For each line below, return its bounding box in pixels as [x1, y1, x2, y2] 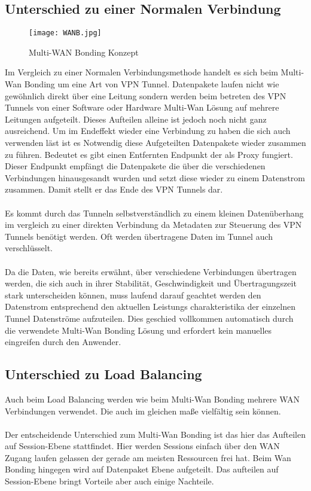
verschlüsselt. [5, 242, 53, 254]
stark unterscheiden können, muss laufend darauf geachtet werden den [5, 288, 261, 301]
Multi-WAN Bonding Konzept [29, 45, 139, 58]
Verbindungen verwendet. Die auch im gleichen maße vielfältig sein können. [5, 404, 281, 417]
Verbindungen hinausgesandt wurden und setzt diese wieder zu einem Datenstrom [5, 171, 306, 184]
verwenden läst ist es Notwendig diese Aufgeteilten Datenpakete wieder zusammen [5, 136, 306, 149]
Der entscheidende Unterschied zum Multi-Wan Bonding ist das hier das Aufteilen [5, 428, 306, 440]
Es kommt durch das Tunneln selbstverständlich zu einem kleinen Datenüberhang [5, 206, 304, 219]
